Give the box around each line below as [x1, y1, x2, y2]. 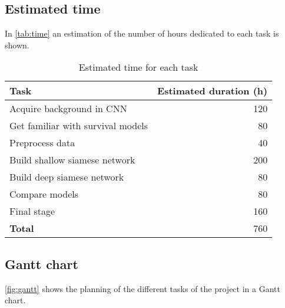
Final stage [9, 204, 55, 218]
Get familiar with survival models [9, 119, 148, 133]
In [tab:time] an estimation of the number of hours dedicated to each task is [5, 27, 279, 40]
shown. [5, 38, 29, 51]
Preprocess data [9, 136, 75, 150]
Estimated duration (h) [157, 84, 268, 98]
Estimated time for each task [78, 60, 198, 74]
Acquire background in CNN [9, 101, 127, 116]
